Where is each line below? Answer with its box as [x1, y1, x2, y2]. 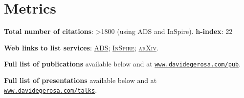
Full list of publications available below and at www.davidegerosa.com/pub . [4, 59, 241, 69]
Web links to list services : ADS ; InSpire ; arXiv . [4, 42, 158, 52]
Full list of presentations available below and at [4, 75, 157, 85]
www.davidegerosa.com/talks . [4, 84, 97, 95]
